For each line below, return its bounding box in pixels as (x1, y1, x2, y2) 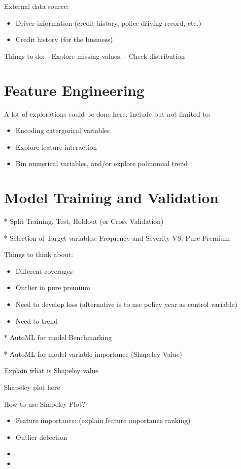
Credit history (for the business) (15, 34, 113, 44)
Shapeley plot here (4, 382, 60, 392)
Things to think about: (4, 249, 73, 259)
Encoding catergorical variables (15, 125, 110, 135)
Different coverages (15, 265, 73, 276)
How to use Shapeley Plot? (4, 398, 85, 409)
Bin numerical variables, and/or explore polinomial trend (15, 158, 188, 169)
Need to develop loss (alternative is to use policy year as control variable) (15, 298, 238, 309)
